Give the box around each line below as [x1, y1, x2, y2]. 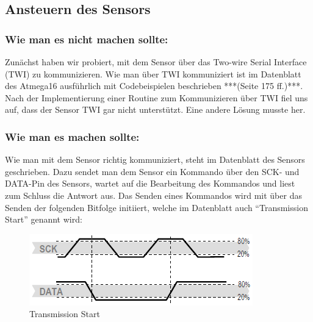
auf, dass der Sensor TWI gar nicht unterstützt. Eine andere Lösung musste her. [5, 103, 306, 116]
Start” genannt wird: [5, 213, 82, 226]
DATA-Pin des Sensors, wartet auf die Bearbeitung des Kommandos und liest [5, 177, 295, 190]
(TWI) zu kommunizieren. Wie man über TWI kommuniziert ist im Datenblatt [5, 67, 301, 80]
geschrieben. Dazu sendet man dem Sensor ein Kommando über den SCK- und [5, 165, 300, 177]
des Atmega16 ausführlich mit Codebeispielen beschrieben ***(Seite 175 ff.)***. [5, 79, 303, 92]
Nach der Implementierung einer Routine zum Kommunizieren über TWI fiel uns [5, 91, 308, 104]
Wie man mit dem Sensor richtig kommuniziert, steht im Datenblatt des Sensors [5, 153, 305, 166]
